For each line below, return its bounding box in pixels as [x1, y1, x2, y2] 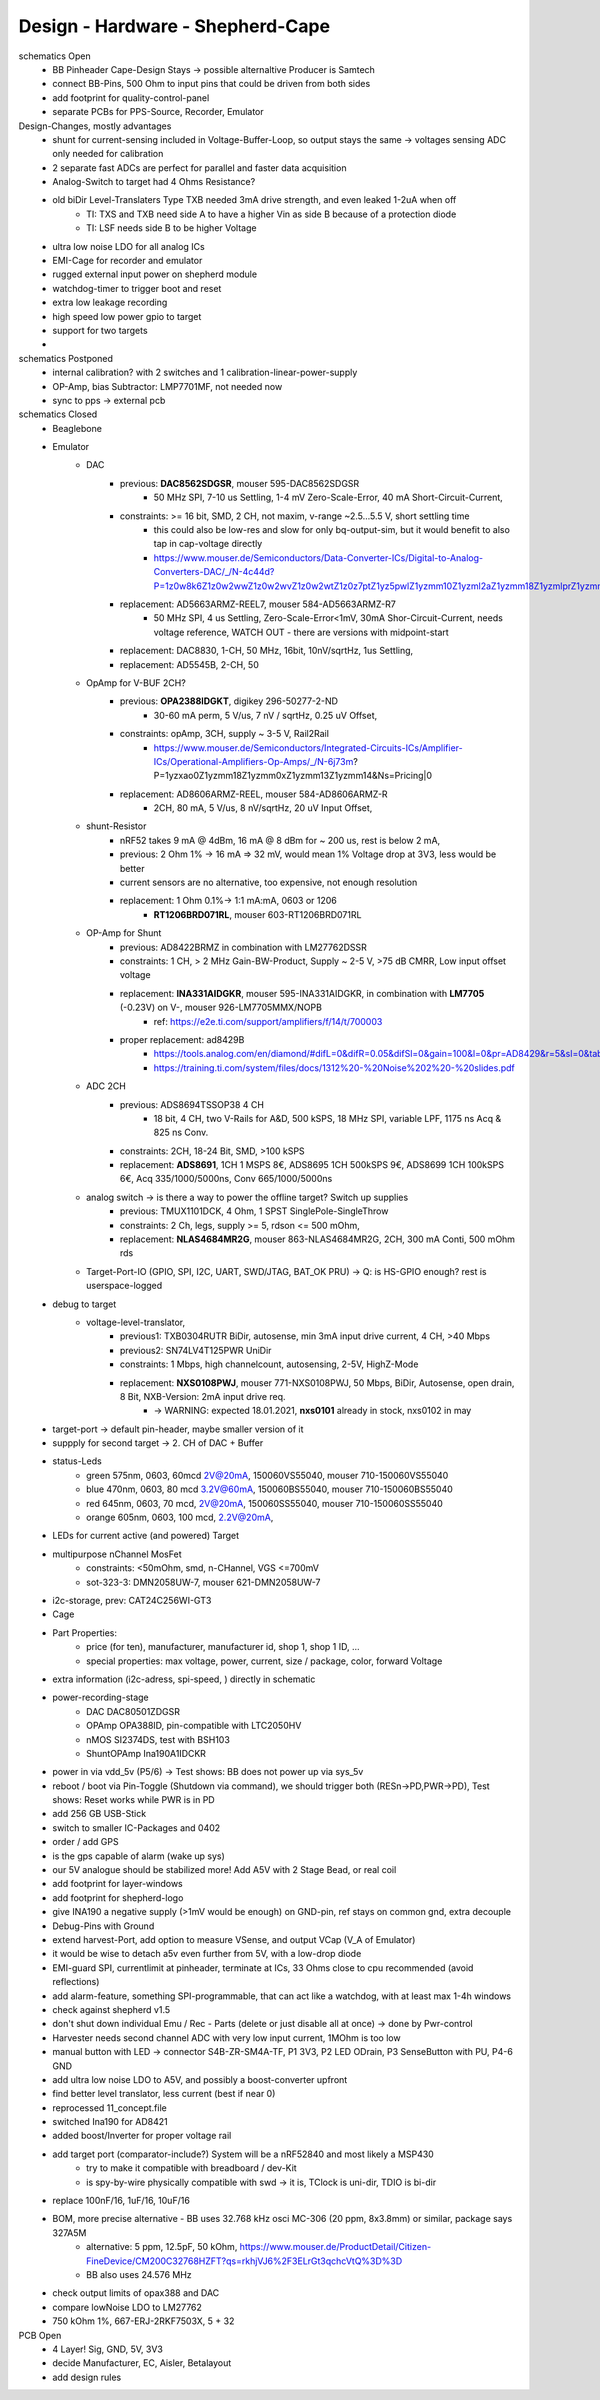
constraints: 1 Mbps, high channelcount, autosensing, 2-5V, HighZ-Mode [120, 1358, 419, 1370]
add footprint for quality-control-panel [52, 91, 210, 104]
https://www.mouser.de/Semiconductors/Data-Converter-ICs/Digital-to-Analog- [153, 551, 484, 564]
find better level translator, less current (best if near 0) [52, 2088, 276, 2100]
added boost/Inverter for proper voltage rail [52, 2130, 232, 2142]
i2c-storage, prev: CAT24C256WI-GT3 [52, 1595, 212, 1606]
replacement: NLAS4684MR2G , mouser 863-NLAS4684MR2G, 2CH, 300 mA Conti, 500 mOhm [120, 1233, 515, 1245]
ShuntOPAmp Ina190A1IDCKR [86, 1747, 207, 1759]
